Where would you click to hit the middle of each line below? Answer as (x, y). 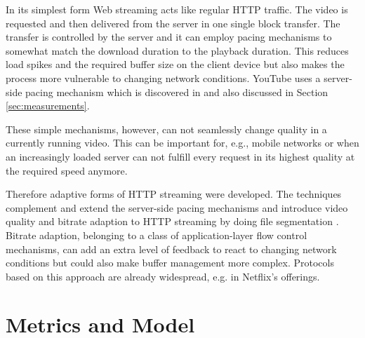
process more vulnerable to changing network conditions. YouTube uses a (163, 77)
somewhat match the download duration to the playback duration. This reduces (177, 50)
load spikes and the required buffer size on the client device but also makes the (175, 64)
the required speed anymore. (67, 170)
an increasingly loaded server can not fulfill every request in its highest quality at (180, 156)
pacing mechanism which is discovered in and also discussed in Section (177, 92)
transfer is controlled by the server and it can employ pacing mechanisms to (169, 37)
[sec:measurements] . (48, 106)
